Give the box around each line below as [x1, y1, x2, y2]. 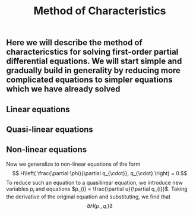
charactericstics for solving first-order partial [6, 47, 179, 57]
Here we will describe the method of [6, 37, 143, 48]
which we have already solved [6, 84, 121, 94]
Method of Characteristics [33, 4, 166, 18]
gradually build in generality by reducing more [6, 65, 181, 75]
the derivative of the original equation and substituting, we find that [6, 193, 171, 200]
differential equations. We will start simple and [6, 56, 182, 67]
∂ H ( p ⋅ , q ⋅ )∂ [87, 202, 113, 211]
